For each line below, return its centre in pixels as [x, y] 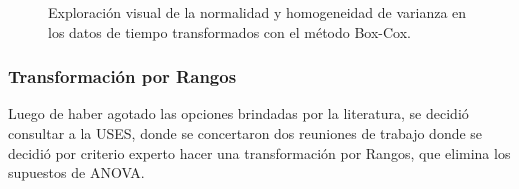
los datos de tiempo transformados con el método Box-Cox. [229, 31]
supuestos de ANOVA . [76, 172]
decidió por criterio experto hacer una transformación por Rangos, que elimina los [259, 152]
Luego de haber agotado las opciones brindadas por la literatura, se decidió [238, 113]
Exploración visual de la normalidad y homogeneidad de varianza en [257, 12]
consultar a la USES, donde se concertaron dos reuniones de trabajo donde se [245, 133]
